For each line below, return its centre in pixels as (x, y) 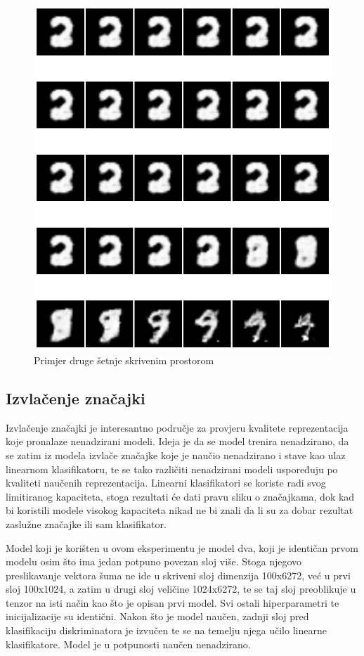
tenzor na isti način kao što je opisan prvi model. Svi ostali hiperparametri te (173, 602)
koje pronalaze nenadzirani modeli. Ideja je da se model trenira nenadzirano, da (177, 441)
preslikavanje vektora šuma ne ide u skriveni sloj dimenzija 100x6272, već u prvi (178, 575)
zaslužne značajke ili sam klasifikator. (86, 523)
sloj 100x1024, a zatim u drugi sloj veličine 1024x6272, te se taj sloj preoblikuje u (181, 589)
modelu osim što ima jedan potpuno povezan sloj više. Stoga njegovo (154, 561)
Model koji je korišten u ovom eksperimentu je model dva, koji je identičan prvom (182, 547)
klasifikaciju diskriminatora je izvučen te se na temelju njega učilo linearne (166, 630)
